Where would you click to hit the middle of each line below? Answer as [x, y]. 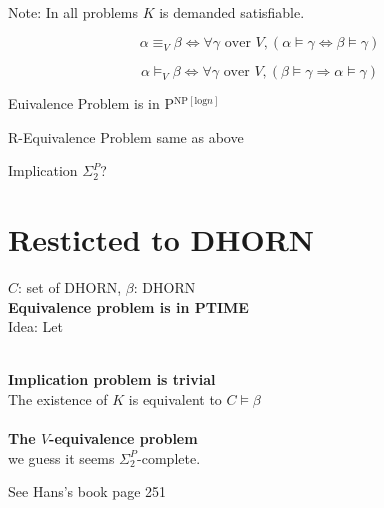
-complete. [169, 457]
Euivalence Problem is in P [91, 103]
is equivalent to [175, 399]
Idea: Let [36, 326]
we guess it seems [61, 457]
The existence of [58, 399]
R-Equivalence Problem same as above [126, 136]
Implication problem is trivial [112, 379]
